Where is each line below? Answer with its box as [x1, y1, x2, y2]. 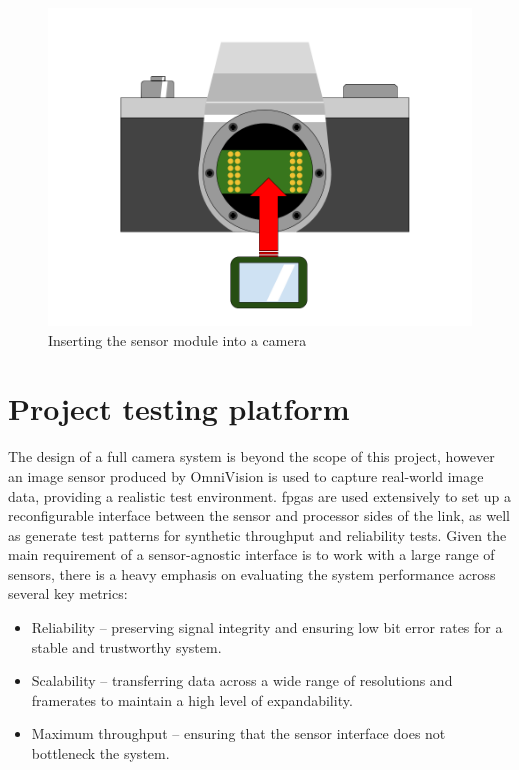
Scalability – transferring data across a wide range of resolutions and [31, 670, 453, 691]
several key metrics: [8, 583, 128, 604]
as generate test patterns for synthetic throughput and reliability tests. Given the [8, 524, 507, 545]
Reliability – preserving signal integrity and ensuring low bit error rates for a [31, 617, 503, 638]
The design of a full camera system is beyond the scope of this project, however [8, 446, 495, 467]
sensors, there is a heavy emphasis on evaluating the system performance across [8, 563, 496, 584]
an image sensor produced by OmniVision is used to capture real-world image [8, 465, 484, 486]
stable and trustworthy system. [31, 636, 222, 657]
